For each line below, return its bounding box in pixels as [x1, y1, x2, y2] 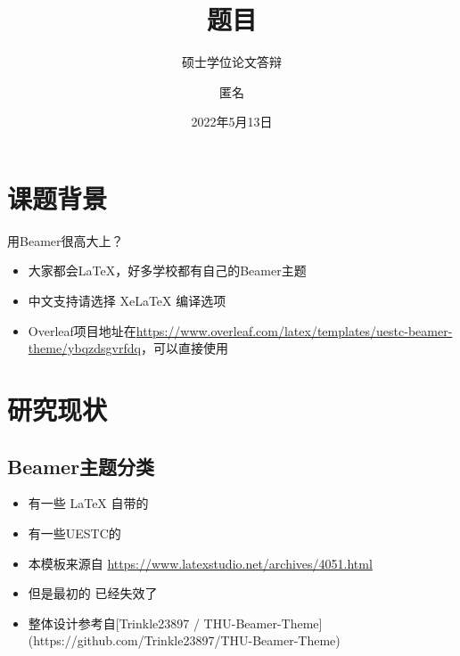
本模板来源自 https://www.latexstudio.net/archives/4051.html [28, 553, 373, 572]
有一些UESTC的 [28, 523, 121, 542]
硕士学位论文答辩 [182, 53, 282, 71]
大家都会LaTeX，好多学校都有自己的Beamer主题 [28, 261, 307, 280]
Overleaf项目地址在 [28, 321, 136, 340]
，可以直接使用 [140, 339, 228, 357]
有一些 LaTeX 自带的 [28, 494, 149, 512]
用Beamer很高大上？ [7, 231, 124, 250]
